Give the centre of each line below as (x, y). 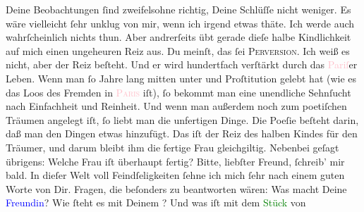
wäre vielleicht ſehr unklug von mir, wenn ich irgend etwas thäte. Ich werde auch (180, 23)
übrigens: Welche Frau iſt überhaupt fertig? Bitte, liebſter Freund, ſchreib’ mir (175, 161)
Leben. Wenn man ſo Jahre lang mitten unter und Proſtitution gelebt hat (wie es (181, 78)
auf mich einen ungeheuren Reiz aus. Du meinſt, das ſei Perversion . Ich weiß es (178, 50)
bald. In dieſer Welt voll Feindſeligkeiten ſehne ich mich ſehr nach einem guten (175, 175)
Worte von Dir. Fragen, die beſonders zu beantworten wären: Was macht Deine (176, 188)
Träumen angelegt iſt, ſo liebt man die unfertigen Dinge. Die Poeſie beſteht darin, (182, 119)
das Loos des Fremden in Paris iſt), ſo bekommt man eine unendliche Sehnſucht (178, 92)
